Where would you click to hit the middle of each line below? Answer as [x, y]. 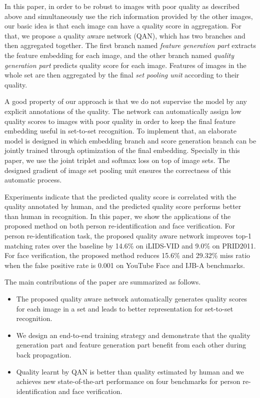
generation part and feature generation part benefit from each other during [131, 345]
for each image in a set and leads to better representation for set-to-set [125, 308]
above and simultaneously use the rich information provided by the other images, [129, 16]
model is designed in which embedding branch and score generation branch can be [130, 140]
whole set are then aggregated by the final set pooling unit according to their [122, 75]
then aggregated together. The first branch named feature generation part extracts [130, 45]
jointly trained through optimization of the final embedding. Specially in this [122, 150]
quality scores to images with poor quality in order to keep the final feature [120, 121]
